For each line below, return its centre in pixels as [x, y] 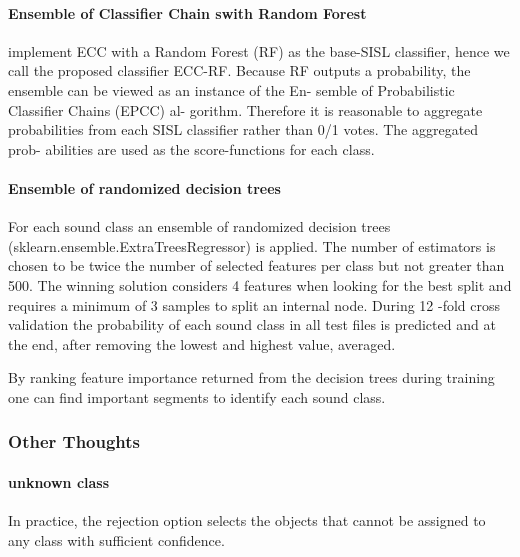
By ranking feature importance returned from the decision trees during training [251, 377]
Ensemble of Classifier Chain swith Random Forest [187, 12]
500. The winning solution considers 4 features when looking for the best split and [260, 284]
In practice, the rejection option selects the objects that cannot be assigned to [247, 520]
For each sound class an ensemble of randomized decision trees [199, 226]
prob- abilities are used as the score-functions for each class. [191, 148]
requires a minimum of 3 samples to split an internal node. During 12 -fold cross [254, 304]
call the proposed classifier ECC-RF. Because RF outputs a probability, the [239, 70]
